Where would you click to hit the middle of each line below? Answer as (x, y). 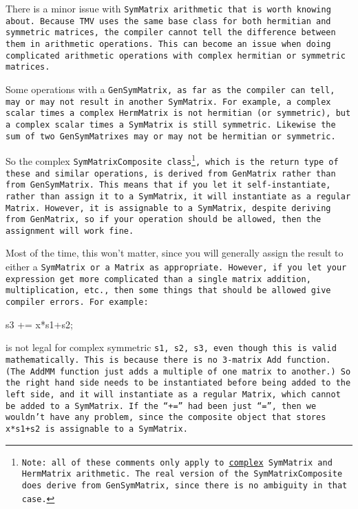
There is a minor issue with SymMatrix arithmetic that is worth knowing (168, 8)
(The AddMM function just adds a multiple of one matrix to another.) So (178, 371)
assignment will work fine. (70, 231)
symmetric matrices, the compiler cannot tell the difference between (171, 33)
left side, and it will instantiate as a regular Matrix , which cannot (173, 394)
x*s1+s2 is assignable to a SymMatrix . (97, 429)
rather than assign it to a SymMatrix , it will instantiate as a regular (178, 196)
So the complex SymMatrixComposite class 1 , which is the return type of (172, 160)
